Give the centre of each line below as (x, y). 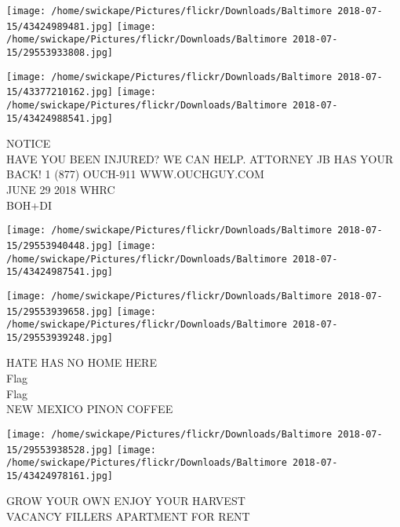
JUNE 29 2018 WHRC (61, 190)
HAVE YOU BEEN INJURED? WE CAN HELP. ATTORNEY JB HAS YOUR (200, 158)
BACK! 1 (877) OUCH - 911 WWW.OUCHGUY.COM (135, 174)
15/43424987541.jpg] (60, 272)
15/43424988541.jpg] (60, 118)
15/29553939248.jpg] (60, 337)
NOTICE (29, 143)
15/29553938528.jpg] (60, 450)
